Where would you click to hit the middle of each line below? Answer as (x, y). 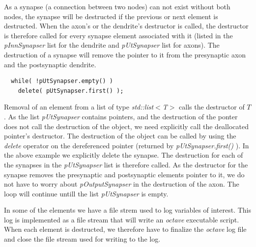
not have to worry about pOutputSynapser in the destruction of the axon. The (122, 184)
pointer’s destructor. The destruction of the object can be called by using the (120, 136)
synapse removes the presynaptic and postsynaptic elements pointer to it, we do (124, 174)
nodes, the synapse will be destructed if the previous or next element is (111, 16)
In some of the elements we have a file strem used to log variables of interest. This (128, 210)
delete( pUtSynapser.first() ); (71, 91)
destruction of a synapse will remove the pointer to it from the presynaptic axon (125, 54)
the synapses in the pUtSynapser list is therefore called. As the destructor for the (126, 164)
